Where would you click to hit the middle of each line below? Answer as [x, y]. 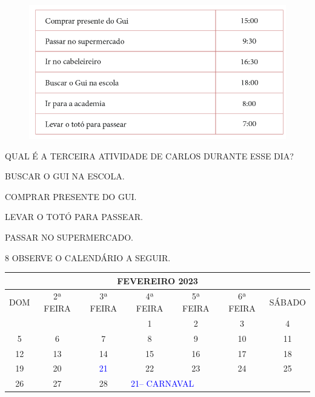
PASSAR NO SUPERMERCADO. [69, 237]
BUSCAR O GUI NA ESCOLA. [65, 176]
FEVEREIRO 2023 [157, 280]
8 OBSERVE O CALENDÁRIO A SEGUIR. [88, 257]
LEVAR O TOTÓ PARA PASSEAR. [74, 217]
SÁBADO [287, 302]
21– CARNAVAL [162, 383]
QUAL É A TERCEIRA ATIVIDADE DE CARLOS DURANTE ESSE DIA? [149, 155]
